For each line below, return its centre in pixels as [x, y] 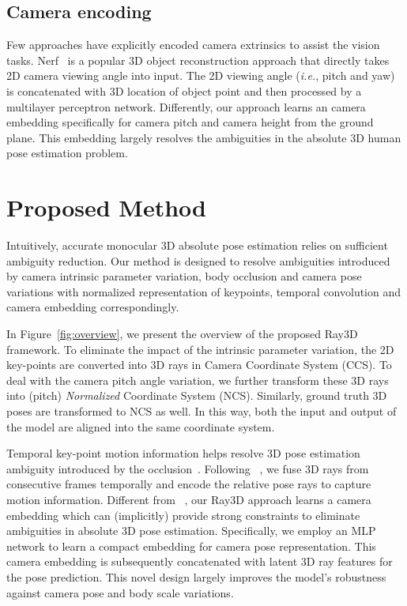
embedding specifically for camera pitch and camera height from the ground [190, 122]
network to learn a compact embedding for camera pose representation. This [191, 546]
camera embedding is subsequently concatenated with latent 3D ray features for [200, 561]
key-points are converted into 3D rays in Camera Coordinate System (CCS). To [199, 365]
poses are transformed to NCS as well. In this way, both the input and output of [202, 411]
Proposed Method [106, 207]
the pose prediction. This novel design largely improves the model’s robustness [196, 576]
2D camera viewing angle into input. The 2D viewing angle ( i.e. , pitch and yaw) [201, 75]
